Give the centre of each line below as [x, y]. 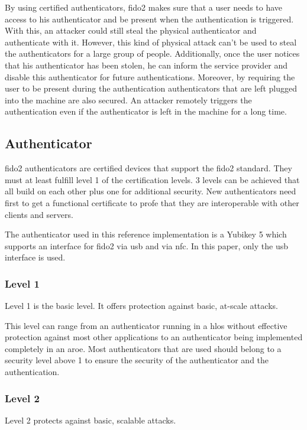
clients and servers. [39, 214]
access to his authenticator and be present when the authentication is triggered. [149, 19]
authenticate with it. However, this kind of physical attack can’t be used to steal [151, 42]
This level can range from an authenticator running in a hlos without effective [146, 325]
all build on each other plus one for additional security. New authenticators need [151, 191]
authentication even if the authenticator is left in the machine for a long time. [146, 111]
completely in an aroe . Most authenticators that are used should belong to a [143, 348]
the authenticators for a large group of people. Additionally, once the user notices [152, 53]
